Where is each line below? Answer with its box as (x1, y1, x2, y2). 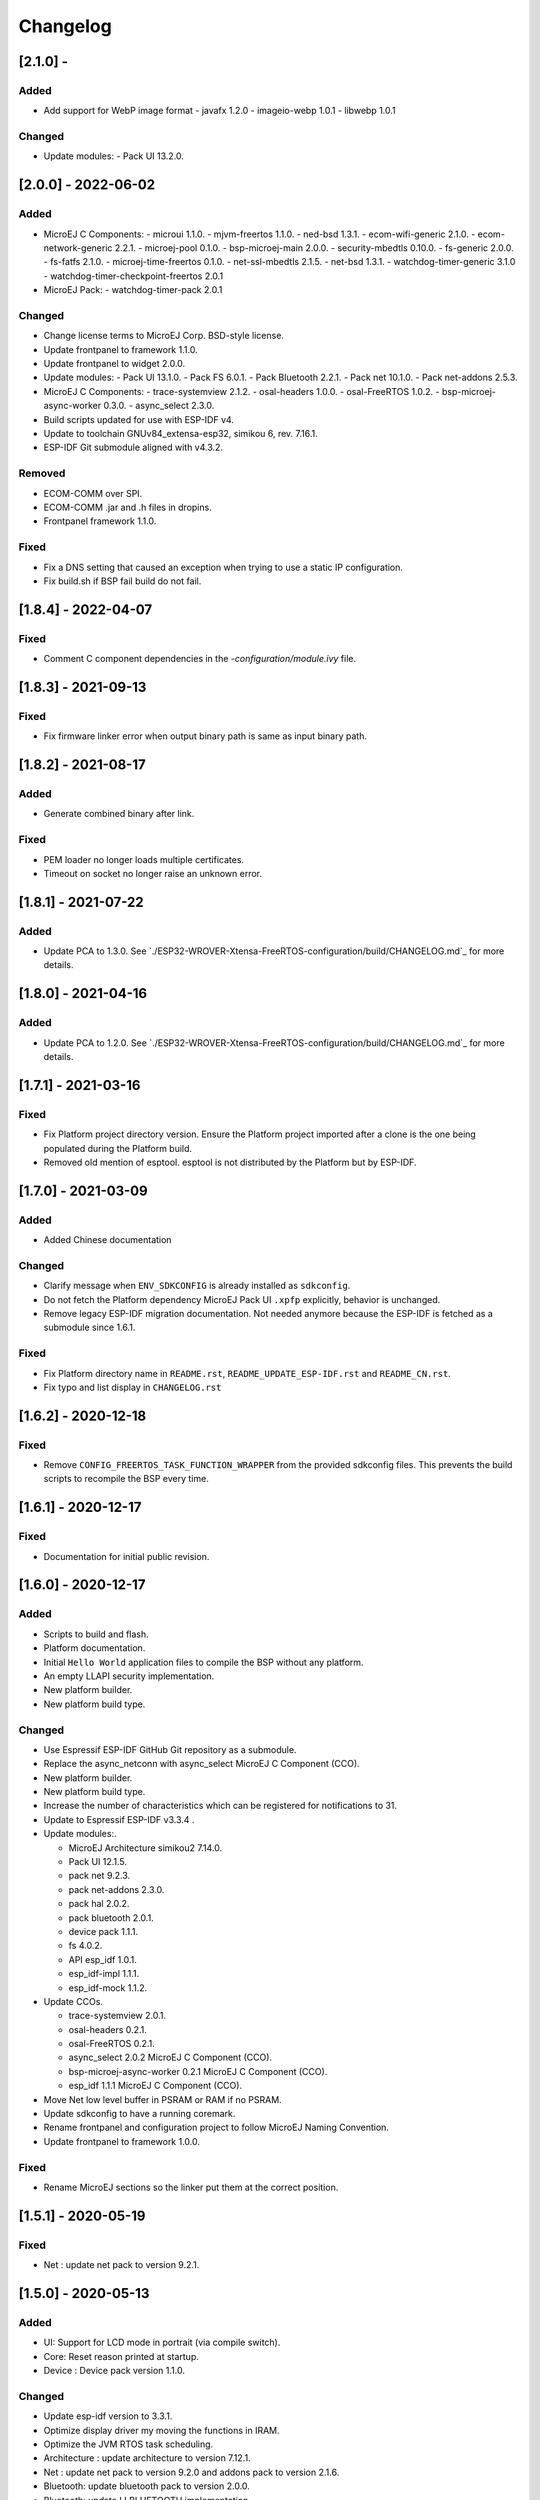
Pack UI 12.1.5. (68, 1856, 128, 1867)
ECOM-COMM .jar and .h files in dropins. (43, 501, 212, 513)
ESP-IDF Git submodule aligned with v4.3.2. (43, 441, 224, 454)
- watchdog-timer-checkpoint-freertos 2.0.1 (43, 270, 224, 282)
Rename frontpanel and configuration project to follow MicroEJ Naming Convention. (43, 2121, 390, 2134)
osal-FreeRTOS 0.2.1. (68, 2038, 155, 2050)
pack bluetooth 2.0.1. (68, 1911, 154, 1924)
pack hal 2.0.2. (68, 1898, 130, 1910)
